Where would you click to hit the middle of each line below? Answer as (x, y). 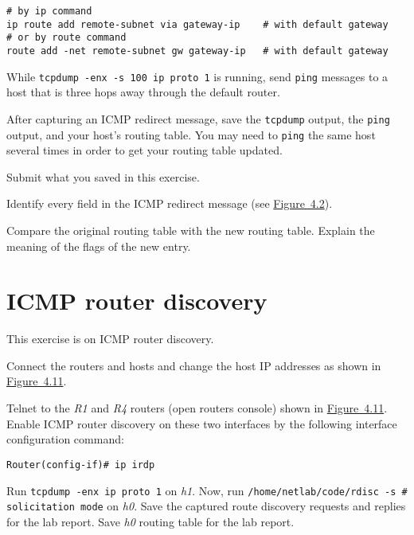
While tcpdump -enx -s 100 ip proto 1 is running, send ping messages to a (197, 76)
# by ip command (49, 11)
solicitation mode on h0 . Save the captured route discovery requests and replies (206, 506)
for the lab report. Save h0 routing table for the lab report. (150, 521)
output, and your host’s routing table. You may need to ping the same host (191, 134)
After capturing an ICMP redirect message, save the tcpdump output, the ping (198, 118)
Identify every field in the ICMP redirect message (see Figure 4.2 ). (170, 203)
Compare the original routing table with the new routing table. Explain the (191, 230)
